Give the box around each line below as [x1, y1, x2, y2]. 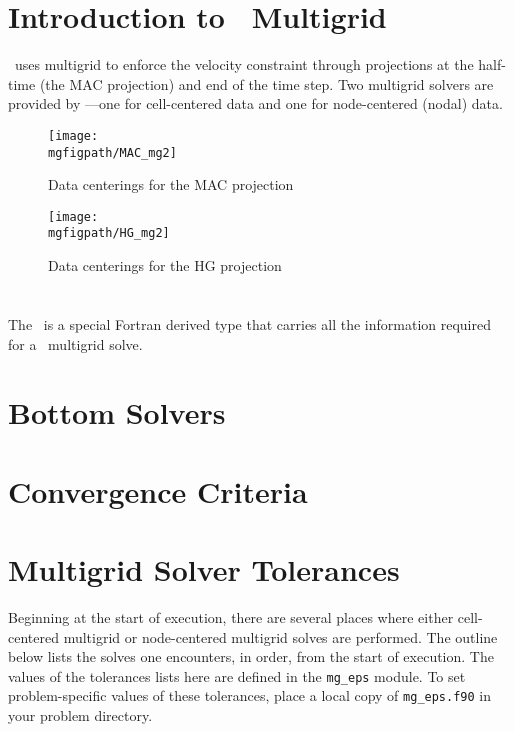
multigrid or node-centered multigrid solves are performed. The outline [63, 626, 498, 647]
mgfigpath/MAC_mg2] [48, 145, 177, 160]
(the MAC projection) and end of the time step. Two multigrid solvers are [39, 73, 494, 94]
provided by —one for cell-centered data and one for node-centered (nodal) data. [8, 93, 503, 114]
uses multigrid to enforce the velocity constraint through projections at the [14, 54, 474, 75]
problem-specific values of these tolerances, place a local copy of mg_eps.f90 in [8, 685, 491, 706]
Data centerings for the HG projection [48, 255, 282, 276]
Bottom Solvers [8, 392, 226, 433]
